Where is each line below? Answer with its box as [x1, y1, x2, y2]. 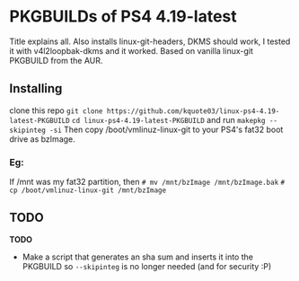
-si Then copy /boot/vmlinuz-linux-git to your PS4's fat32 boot [48, 124, 284, 135]
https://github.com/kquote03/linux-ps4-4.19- [106, 106, 280, 116]
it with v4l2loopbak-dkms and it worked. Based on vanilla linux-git [9, 45, 254, 56]
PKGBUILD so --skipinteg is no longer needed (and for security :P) [22, 260, 272, 271]
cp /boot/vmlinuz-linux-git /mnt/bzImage [9, 186, 167, 195]
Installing [9, 81, 63, 96]
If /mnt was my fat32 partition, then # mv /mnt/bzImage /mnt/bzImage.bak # [9, 177, 286, 188]
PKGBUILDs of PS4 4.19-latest [9, 6, 238, 27]
